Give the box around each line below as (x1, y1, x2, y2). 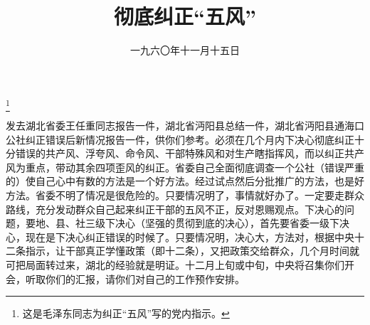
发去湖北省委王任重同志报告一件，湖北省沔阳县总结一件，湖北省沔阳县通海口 (6, 118, 364, 133)
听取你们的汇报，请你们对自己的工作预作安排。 (25, 271, 245, 286)
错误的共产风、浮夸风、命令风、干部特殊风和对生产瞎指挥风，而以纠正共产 (15, 146, 364, 161)
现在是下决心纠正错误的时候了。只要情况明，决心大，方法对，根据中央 (25, 229, 354, 244)
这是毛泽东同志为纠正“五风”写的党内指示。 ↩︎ (22, 306, 230, 321)
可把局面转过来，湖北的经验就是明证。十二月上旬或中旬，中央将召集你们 (6, 257, 344, 272)
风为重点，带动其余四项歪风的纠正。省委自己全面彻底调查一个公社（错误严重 (6, 159, 364, 174)
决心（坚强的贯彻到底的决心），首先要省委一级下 (115, 215, 339, 230)
